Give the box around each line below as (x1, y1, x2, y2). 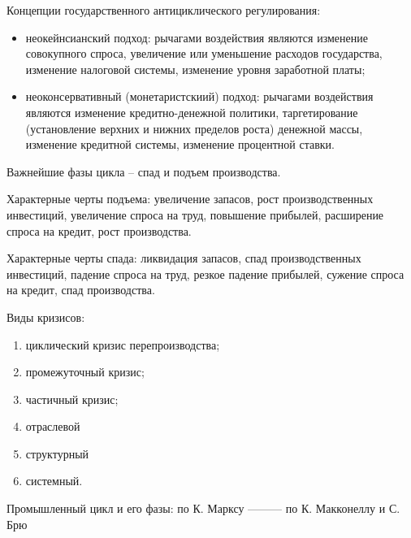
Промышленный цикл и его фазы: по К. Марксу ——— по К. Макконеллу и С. (6, 500, 400, 517)
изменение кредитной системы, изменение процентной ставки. (25, 136, 335, 153)
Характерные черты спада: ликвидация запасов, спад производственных (6, 249, 361, 267)
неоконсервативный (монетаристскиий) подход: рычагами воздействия (25, 88, 374, 105)
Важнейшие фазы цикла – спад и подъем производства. (6, 163, 281, 180)
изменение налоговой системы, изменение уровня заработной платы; (25, 60, 366, 77)
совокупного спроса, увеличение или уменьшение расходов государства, (25, 45, 383, 62)
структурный (25, 445, 89, 462)
